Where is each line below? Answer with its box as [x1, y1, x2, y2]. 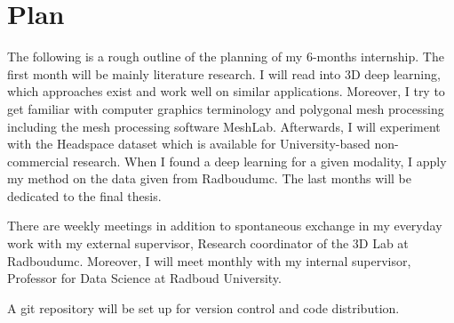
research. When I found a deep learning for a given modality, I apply [72, 151, 447, 170]
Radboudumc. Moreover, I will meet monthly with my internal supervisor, [7, 251, 411, 270]
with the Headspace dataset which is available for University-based [7, 134, 370, 153]
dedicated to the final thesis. [7, 186, 162, 205]
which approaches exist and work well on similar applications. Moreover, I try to [7, 82, 445, 101]
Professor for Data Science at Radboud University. [7, 269, 282, 287]
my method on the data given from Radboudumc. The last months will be [7, 169, 411, 188]
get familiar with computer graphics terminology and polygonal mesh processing [7, 99, 444, 117]
